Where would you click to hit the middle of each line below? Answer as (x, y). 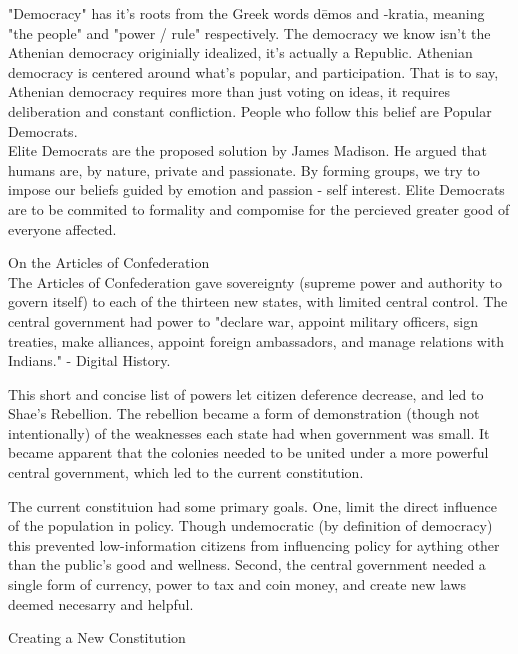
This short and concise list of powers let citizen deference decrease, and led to (246, 393)
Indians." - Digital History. (89, 360)
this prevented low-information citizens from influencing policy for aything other (254, 544)
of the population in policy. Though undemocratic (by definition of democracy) (250, 525)
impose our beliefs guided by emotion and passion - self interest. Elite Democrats (256, 189)
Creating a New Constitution (97, 637)
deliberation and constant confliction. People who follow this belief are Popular (250, 110)
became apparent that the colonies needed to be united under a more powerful (248, 452)
